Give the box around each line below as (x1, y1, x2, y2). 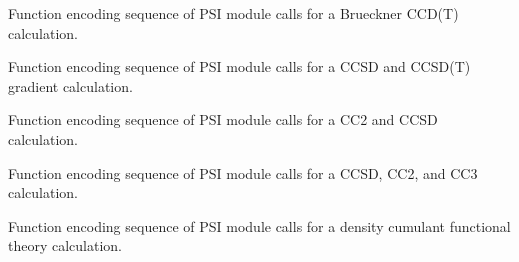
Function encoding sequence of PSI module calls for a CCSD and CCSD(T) (8, 56, 471, 77)
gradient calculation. (8, 75, 133, 96)
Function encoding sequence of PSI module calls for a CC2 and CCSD (8, 109, 438, 130)
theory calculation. (8, 235, 123, 256)
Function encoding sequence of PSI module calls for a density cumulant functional (8, 215, 511, 236)
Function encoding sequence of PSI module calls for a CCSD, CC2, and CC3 (8, 162, 478, 183)
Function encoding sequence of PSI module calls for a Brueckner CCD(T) (8, 3, 459, 23)
